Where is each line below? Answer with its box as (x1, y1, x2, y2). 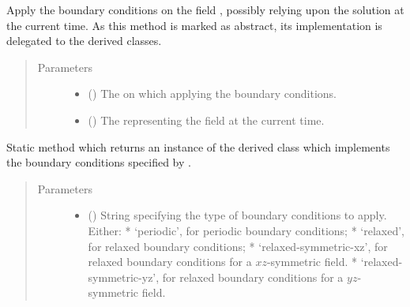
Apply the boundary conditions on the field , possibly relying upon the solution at (6, 2, 404, 17)
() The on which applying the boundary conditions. (88, 85, 337, 102)
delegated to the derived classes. (6, 32, 162, 49)
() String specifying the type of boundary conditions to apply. (88, 207, 387, 223)
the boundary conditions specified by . (6, 154, 191, 170)
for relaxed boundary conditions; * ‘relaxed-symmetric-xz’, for (88, 238, 388, 254)
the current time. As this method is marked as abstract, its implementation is (6, 17, 382, 33)
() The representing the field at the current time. (88, 111, 325, 128)
